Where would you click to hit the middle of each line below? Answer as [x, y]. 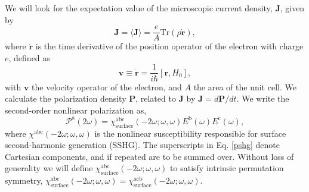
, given [292, 8]
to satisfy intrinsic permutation [227, 168]
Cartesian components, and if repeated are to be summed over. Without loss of [149, 156]
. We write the [263, 98]
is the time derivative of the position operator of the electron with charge [169, 46]
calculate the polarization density [66, 98]
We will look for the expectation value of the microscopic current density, [139, 8]
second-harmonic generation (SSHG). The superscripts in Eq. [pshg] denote [142, 145]
